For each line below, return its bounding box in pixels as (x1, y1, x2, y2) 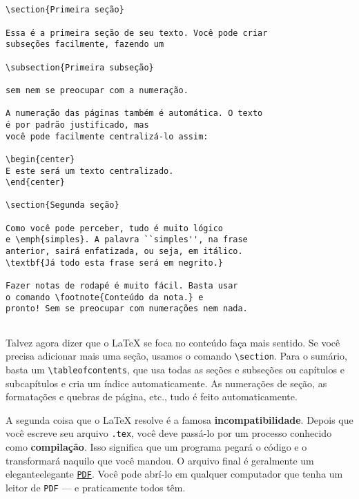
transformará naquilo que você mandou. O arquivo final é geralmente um (6, 453, 314, 467)
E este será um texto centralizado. (6, 166, 174, 176)
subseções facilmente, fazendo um (6, 39, 164, 50)
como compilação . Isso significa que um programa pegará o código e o (6, 440, 307, 454)
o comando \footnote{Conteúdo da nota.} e (6, 292, 204, 302)
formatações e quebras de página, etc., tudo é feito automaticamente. (6, 389, 298, 404)
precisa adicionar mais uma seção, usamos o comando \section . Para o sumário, (6, 349, 347, 363)
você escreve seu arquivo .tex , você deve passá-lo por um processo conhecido (6, 426, 332, 440)
